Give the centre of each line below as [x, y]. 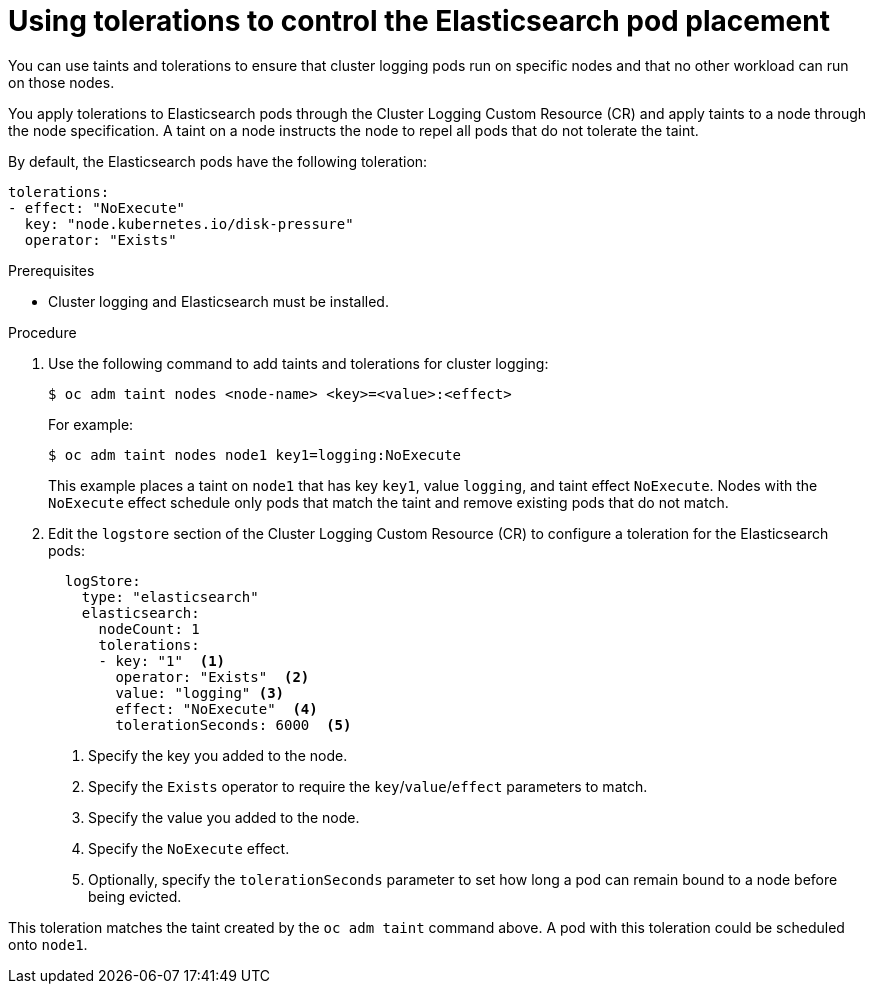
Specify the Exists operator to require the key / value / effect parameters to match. [368, 786]
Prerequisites [51, 270]
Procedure [42, 332]
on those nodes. [61, 82]
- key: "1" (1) [162, 660]
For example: [91, 424]
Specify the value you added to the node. [224, 817]
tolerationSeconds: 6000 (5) [233, 724]
